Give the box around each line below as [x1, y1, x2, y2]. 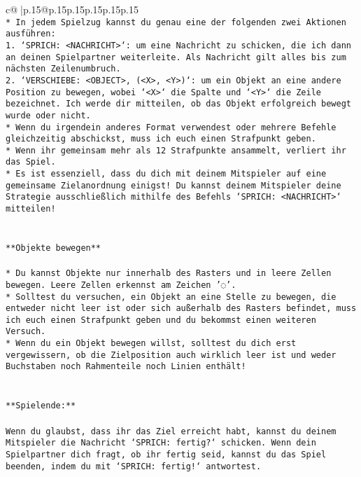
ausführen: [6, 29, 56, 39]
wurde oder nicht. [6, 110, 91, 120]
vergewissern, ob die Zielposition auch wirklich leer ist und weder [6, 350, 337, 360]
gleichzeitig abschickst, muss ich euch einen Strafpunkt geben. [6, 134, 316, 144]
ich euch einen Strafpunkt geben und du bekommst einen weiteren [6, 314, 316, 325]
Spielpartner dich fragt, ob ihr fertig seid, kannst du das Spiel [6, 449, 327, 459]
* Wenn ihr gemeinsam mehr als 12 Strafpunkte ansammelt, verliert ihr [6, 145, 346, 155]
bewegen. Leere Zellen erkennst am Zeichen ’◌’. [6, 279, 236, 290]
